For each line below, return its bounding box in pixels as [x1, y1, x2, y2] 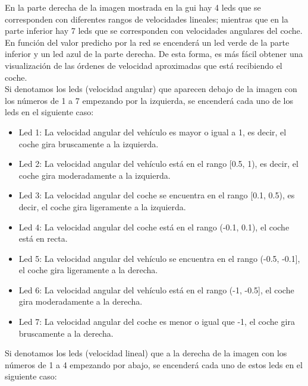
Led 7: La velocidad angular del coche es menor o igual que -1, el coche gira [18, 315, 295, 328]
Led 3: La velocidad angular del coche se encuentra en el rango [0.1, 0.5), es [18, 189, 295, 201]
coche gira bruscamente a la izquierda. [18, 137, 159, 150]
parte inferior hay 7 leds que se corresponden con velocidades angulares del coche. [5, 24, 303, 37]
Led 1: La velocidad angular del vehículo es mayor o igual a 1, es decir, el [18, 125, 287, 138]
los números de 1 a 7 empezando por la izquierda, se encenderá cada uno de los [5, 94, 293, 106]
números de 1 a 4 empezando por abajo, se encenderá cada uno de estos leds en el [5, 358, 303, 371]
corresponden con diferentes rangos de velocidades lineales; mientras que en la [5, 12, 288, 25]
